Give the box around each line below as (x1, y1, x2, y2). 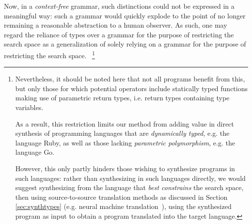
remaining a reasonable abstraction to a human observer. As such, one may (4, 20, 227, 30)
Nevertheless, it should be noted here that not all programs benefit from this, (15, 74, 245, 84)
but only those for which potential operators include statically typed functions (15, 83, 248, 93)
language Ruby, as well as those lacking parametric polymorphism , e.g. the (15, 137, 235, 147)
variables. (15, 102, 44, 112)
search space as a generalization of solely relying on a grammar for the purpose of (4, 39, 246, 49)
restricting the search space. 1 (4, 48, 95, 60)
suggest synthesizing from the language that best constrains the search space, (15, 182, 244, 192)
